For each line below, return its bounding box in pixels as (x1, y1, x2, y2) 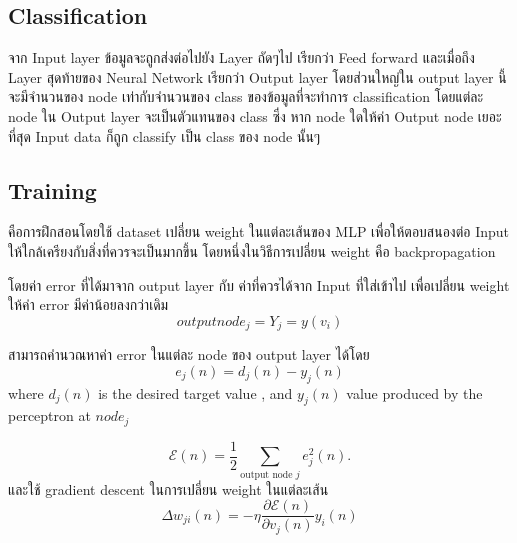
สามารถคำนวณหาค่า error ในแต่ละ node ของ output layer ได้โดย (8, 344, 370, 365)
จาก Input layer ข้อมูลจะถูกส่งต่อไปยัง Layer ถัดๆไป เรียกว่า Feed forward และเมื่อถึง (8, 47, 475, 68)
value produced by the (346, 382, 483, 403)
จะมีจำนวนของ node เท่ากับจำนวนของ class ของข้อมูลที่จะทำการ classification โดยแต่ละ (8, 86, 484, 107)
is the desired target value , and (98, 382, 293, 403)
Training (8, 174, 97, 205)
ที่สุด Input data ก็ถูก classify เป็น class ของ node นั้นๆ (8, 125, 321, 146)
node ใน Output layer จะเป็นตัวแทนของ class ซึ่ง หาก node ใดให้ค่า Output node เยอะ (8, 105, 502, 126)
